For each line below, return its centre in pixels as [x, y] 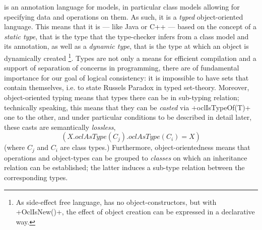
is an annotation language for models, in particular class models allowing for [122, 7]
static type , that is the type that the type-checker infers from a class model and [126, 36]
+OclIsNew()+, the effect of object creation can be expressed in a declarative [135, 212]
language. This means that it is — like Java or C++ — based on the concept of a [130, 26]
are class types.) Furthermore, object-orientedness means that [155, 147]
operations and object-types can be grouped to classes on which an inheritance [126, 157]
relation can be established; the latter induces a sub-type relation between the [124, 167]
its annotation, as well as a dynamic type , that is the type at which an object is [126, 46]
